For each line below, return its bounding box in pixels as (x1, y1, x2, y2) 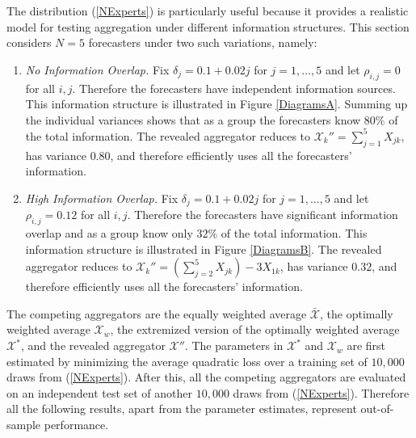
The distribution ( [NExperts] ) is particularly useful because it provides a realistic (6, 2, 409, 19)
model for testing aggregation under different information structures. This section (6, 18, 410, 35)
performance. (44, 416, 109, 433)
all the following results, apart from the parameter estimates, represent (6, 400, 357, 417)
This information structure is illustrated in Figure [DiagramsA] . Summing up (25, 95, 408, 112)
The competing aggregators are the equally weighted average (6, 305, 307, 322)
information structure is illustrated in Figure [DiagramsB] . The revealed (25, 240, 382, 257)
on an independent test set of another (6, 384, 193, 401)
